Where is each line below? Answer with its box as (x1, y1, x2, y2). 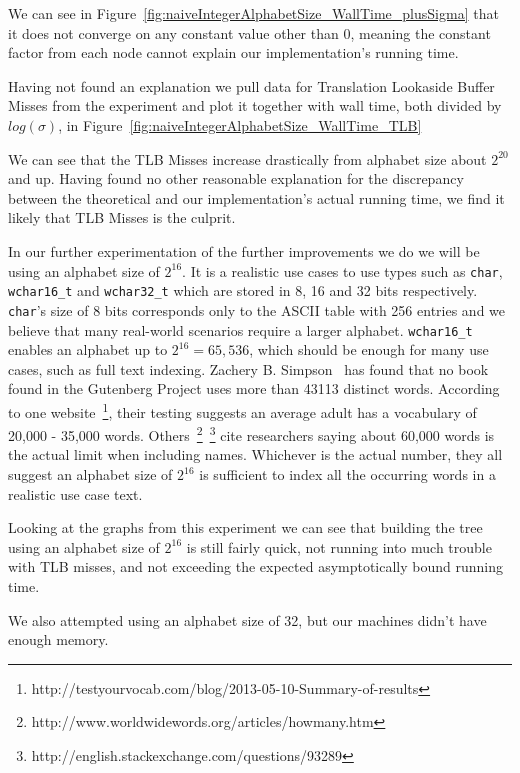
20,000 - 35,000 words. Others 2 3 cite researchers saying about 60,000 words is (8, 422, 495, 445)
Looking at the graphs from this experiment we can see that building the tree (8, 517, 483, 538)
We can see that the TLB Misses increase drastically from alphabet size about (8, 148, 487, 169)
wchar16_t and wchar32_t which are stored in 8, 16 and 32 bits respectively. (8, 280, 478, 301)
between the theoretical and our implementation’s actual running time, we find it (8, 187, 505, 208)
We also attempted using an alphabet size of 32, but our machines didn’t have (8, 609, 487, 630)
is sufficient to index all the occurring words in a (199, 464, 496, 485)
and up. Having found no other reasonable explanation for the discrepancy (8, 168, 464, 189)
